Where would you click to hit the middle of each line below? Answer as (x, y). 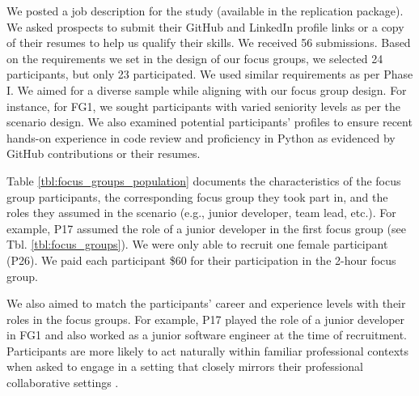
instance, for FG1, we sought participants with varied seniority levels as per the (204, 106)
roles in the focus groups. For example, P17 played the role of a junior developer (206, 319)
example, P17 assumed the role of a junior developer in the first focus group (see (206, 228)
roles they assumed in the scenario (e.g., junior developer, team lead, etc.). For (201, 213)
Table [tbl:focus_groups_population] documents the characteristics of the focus (204, 180)
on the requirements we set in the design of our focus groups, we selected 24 (195, 58)
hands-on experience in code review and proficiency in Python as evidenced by (201, 137)
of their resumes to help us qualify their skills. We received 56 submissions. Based (209, 43)
